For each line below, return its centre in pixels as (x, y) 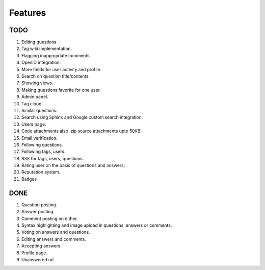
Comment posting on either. (50, 219)
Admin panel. (35, 97)
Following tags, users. (43, 151)
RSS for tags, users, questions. (53, 158)
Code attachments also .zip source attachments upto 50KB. (81, 131)
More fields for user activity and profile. (61, 69)
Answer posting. (38, 212)
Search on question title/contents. (56, 76)
